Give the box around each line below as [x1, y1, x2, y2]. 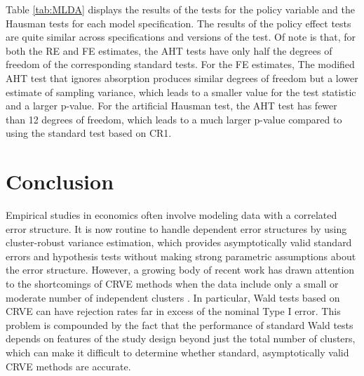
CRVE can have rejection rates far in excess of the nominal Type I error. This [6, 304, 341, 318]
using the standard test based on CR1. [6, 126, 172, 140]
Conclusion [6, 167, 114, 196]
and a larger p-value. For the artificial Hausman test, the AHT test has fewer [6, 98, 337, 113]
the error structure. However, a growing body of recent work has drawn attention [6, 262, 355, 277]
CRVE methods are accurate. [6, 358, 131, 373]
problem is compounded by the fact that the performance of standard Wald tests [6, 317, 353, 332]
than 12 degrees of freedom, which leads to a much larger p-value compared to [6, 112, 342, 126]
